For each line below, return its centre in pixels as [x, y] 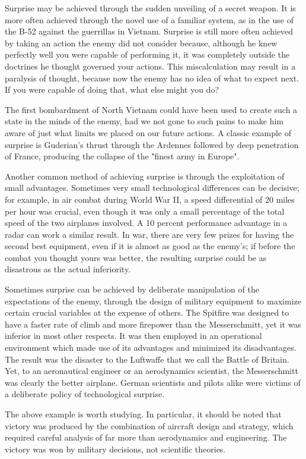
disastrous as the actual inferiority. [68, 269]
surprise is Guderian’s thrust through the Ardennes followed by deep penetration [152, 144]
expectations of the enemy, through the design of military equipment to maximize [153, 301]
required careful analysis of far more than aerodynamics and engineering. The [146, 437]
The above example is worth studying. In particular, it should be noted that [143, 414]
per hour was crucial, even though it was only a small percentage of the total [145, 211]
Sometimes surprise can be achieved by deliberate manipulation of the [132, 289]
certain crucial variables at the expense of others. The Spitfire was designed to [147, 312]
